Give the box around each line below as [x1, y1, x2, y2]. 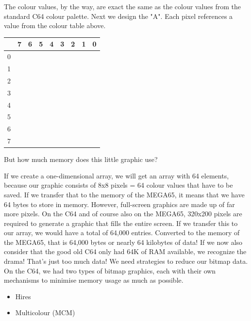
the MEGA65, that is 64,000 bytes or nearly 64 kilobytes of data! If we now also [4, 237, 243, 247]
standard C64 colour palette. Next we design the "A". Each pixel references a [4, 11, 233, 21]
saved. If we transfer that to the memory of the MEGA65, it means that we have [4, 189, 245, 199]
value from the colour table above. [4, 20, 106, 31]
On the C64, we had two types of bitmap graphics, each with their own [4, 265, 216, 275]
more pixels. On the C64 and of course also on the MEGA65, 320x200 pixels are [4, 209, 242, 219]
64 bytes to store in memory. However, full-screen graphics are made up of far [4, 199, 235, 209]
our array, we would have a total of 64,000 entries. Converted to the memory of [4, 227, 240, 238]
